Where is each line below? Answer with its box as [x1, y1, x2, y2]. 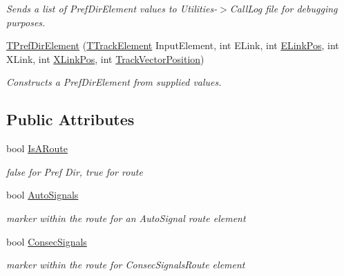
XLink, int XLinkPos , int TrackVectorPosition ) [6, 51, 204, 66]
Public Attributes [6, 109, 135, 130]
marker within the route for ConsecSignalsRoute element [6, 257, 245, 272]
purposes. [6, 15, 46, 29]
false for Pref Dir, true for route [6, 164, 143, 178]
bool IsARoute [6, 141, 68, 156]
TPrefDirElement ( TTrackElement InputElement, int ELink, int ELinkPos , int [6, 38, 339, 53]
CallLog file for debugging [229, 1, 338, 15]
